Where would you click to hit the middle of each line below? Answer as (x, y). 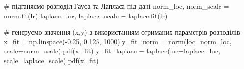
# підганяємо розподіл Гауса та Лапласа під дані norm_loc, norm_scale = (117, 6)
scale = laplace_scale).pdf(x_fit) (51, 60)
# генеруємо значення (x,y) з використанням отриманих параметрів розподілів (122, 32)
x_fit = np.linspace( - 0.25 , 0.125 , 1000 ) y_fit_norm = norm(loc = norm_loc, (118, 41)
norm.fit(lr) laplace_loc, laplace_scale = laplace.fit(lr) (86, 15)
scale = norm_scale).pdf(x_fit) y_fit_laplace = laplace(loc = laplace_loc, (112, 51)
